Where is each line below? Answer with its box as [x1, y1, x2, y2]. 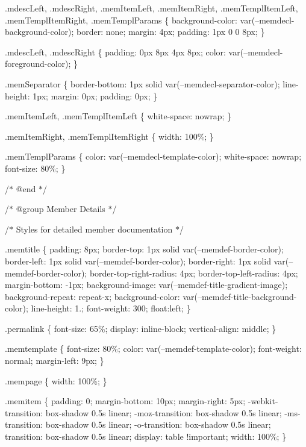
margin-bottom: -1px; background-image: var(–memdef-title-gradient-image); [5, 278, 288, 291]
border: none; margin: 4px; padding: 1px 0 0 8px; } [76, 25, 265, 38]
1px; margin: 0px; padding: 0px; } [33, 89, 158, 102]
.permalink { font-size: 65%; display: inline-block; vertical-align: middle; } [5, 322, 276, 334]
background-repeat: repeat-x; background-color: [5, 290, 180, 302]
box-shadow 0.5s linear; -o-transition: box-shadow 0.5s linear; [45, 418, 271, 431]
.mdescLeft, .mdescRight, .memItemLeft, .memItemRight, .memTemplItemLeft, [5, 2, 298, 14]
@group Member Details [16, 202, 105, 215]
